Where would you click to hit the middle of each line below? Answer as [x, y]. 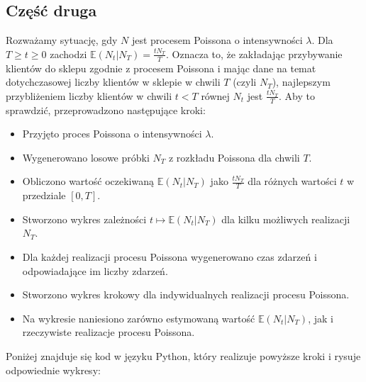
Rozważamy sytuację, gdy [62, 40]
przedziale [44, 195]
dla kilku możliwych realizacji [286, 219]
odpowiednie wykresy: [53, 370]
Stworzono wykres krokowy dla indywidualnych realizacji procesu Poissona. [186, 294]
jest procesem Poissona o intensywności [217, 40]
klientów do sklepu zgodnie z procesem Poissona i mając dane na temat [161, 68]
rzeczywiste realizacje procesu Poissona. [109, 332]
